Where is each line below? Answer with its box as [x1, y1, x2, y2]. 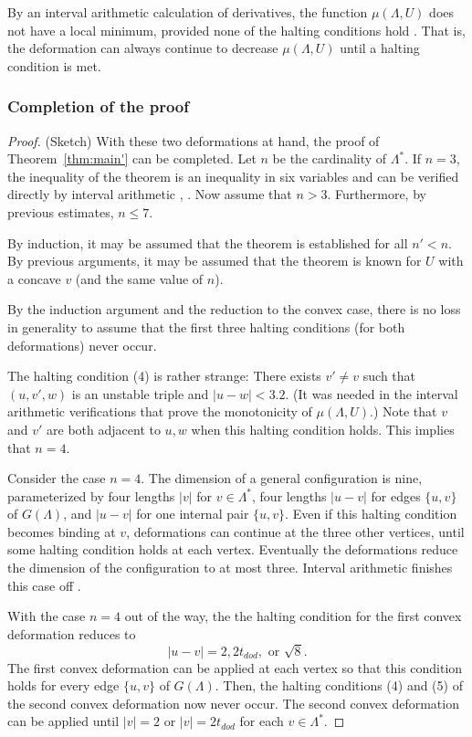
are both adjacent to [47, 419, 161, 438]
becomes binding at [7, 521, 116, 541]
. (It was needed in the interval [285, 384, 458, 403]
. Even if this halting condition [285, 504, 457, 523]
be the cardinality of [272, 149, 387, 168]
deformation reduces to [7, 624, 136, 643]
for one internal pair [136, 504, 249, 523]
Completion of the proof [7, 95, 189, 118]
